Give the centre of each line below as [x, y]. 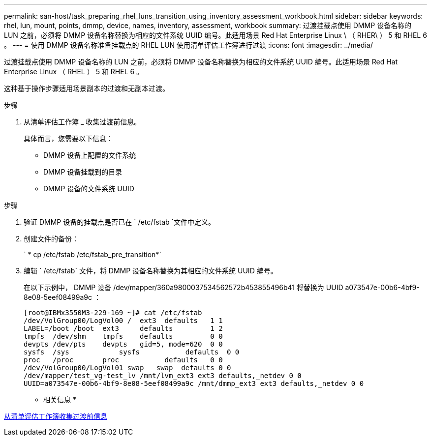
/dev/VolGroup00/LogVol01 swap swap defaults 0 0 [127, 368]
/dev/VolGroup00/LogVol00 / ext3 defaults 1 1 [123, 321]
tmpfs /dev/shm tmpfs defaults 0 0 [123, 336]
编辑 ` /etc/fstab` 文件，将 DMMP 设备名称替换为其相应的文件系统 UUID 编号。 [151, 271]
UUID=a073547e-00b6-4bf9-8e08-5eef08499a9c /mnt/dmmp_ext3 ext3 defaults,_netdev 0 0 [194, 383]
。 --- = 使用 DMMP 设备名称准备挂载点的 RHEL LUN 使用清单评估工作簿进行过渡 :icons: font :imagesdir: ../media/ [188, 45]
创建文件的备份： [51, 239]
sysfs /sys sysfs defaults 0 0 [132, 352]
